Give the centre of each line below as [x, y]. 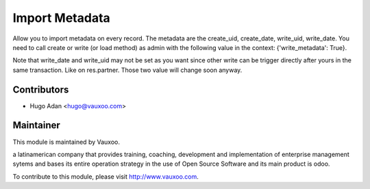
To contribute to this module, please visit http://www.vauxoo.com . [106, 176]
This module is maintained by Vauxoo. [66, 142]
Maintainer [37, 126]
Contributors [41, 89]
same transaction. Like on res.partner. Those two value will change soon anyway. [127, 70]
